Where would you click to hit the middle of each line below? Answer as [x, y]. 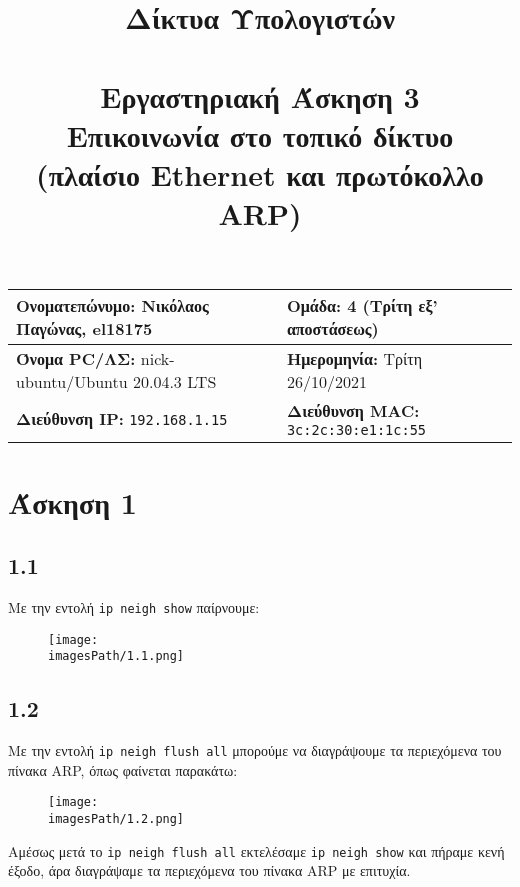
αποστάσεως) [332, 329]
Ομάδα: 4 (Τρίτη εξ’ [362, 306]
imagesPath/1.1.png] [116, 656]
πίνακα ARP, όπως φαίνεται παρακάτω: [123, 769]
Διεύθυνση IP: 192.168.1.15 [122, 419]
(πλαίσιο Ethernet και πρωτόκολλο [260, 173]
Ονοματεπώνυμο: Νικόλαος [112, 306]
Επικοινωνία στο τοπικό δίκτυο [260, 134]
